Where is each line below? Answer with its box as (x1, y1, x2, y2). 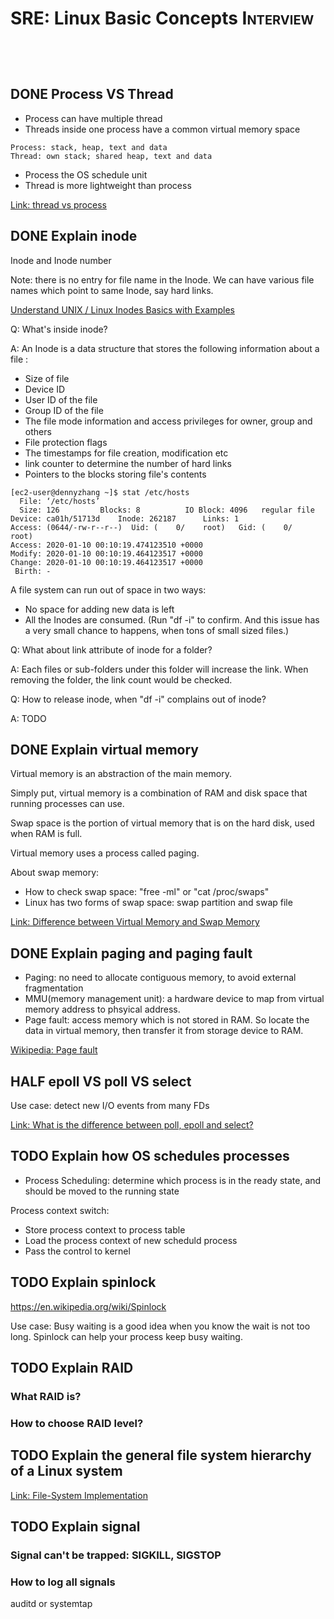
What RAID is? (10, 1389, 82, 1403)
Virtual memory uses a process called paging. (10, 847, 200, 859)
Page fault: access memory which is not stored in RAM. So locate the (24, 1014, 310, 1026)
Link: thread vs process (10, 198, 107, 211)
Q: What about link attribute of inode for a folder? (10, 643, 213, 656)
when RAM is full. (10, 828, 83, 840)
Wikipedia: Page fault (10, 1044, 98, 1056)
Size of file (24, 372, 70, 384)
